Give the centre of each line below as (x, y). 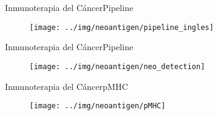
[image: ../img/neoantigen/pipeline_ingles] (122, 27)
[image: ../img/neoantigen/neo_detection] (117, 66)
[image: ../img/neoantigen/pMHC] (97, 106)
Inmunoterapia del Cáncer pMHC (67, 86)
